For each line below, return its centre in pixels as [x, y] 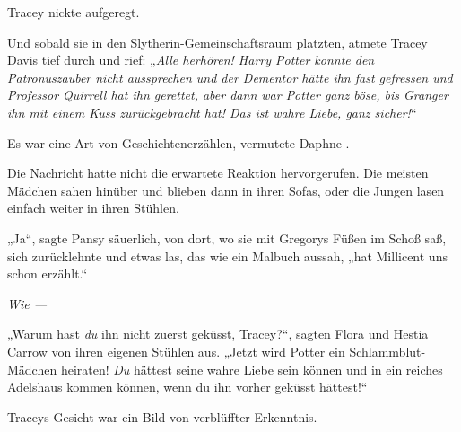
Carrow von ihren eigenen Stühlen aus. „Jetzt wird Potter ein [176, 351]
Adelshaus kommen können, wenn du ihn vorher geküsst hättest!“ [187, 387]
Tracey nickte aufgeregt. [74, 12]
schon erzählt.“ [48, 273]
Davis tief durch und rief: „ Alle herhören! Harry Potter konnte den [191, 60]
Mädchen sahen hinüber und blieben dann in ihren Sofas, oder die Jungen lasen [226, 190]
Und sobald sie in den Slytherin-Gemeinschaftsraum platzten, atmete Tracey [217, 42]
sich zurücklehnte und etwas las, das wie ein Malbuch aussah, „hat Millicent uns [227, 256]
